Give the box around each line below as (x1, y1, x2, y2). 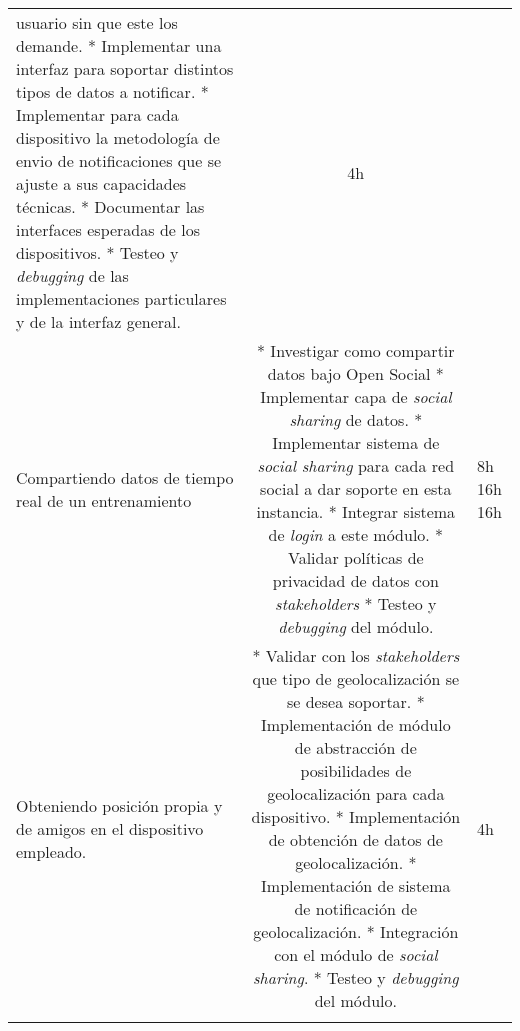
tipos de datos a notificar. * (16, 80, 209, 103)
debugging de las (16, 264, 129, 287)
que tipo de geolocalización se (252, 667, 460, 690)
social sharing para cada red (257, 454, 455, 477)
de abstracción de (294, 736, 417, 759)
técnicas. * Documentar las (16, 195, 205, 218)
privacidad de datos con (272, 569, 439, 592)
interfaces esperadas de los (16, 218, 200, 241)
